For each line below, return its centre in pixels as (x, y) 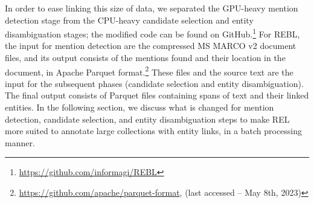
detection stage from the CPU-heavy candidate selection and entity (129, 20)
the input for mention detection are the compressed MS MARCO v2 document (151, 46)
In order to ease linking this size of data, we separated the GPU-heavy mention (152, 8)
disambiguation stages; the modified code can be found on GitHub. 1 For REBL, (152, 33)
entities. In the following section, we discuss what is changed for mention (139, 107)
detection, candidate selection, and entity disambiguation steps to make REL (147, 119)
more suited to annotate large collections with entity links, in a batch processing (154, 131)
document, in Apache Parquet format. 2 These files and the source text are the (149, 71)
